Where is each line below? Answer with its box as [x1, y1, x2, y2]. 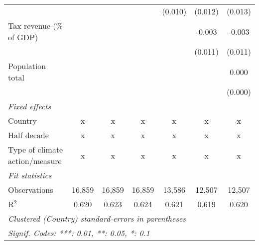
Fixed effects [8, 100, 51, 112]
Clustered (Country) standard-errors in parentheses [8, 213, 186, 224]
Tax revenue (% [8, 20, 63, 31]
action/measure [8, 155, 62, 166]
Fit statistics [8, 169, 52, 181]
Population [8, 60, 46, 72]
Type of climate [8, 144, 63, 155]
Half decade [8, 129, 49, 141]
